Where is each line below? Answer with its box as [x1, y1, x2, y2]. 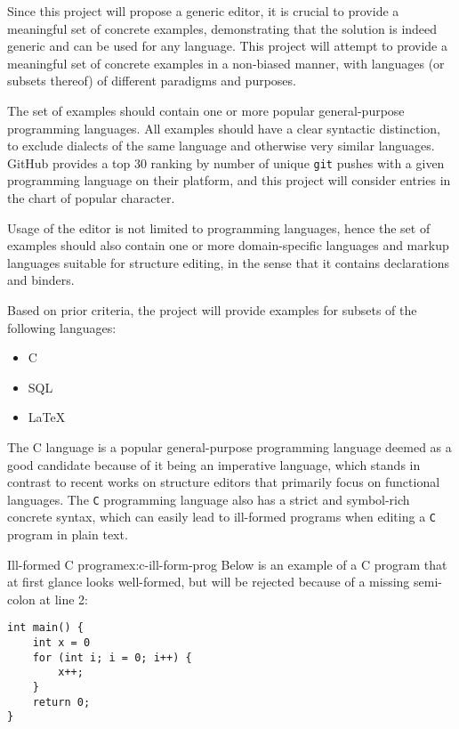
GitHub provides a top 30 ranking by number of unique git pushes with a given [7, 153, 445, 172]
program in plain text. [7, 525, 128, 544]
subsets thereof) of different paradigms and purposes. [7, 71, 296, 90]
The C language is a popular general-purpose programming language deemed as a [7, 437, 452, 456]
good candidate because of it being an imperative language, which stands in [7, 455, 421, 474]
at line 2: [39, 589, 88, 608]
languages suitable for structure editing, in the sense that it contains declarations [7, 253, 449, 271]
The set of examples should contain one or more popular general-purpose [7, 101, 405, 119]
